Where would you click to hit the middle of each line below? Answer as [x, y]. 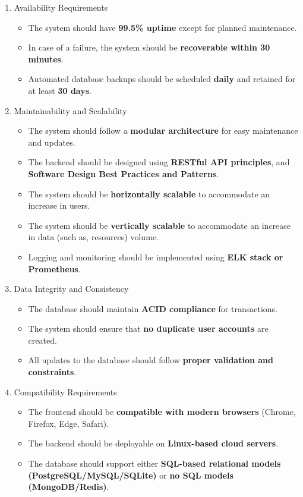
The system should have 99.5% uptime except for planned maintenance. [162, 27]
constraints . [52, 372]
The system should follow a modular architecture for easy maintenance [163, 130]
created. [42, 340]
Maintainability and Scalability [70, 110]
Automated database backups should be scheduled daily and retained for [162, 79]
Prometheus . [54, 268]
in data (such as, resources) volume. [93, 237]
